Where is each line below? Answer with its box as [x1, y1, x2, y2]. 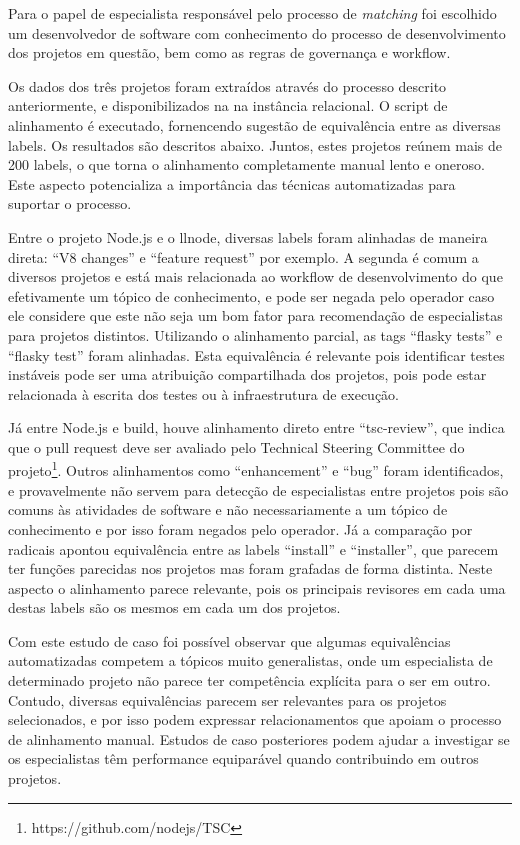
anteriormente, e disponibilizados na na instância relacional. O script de [8, 95, 448, 116]
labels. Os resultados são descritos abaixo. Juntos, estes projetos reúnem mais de [8, 134, 502, 155]
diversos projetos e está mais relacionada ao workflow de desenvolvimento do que [8, 266, 503, 287]
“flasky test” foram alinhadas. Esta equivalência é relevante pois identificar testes [8, 344, 505, 365]
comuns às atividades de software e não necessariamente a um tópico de [8, 499, 448, 520]
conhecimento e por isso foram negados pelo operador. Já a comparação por [8, 518, 473, 539]
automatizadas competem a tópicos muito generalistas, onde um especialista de [8, 650, 493, 671]
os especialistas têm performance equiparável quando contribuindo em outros [8, 748, 479, 769]
